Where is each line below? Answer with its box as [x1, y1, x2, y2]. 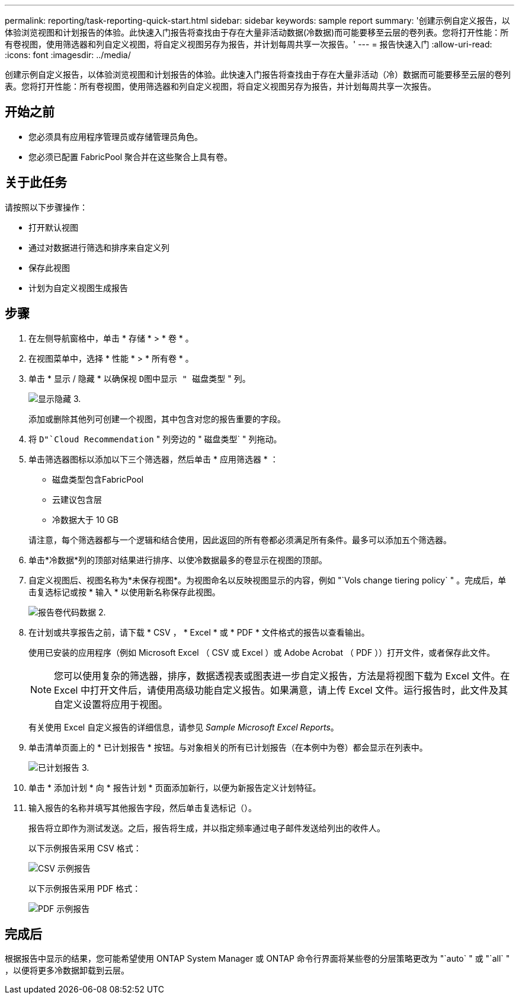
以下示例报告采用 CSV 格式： [28, 842, 142, 853]
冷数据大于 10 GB [52, 514, 119, 525]
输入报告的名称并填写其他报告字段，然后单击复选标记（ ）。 [28, 802, 257, 813]
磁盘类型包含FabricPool [52, 474, 144, 484]
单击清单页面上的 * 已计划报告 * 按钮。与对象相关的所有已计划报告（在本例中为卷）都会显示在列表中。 [28, 742, 428, 752]
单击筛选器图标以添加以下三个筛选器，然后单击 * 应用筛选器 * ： [28, 454, 278, 464]
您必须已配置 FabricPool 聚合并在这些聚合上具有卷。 [28, 151, 233, 162]
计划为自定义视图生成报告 [28, 282, 128, 293]
